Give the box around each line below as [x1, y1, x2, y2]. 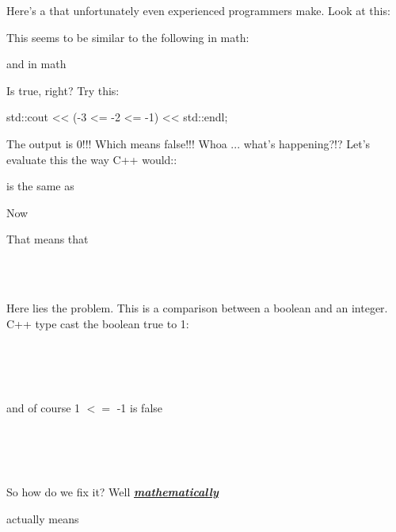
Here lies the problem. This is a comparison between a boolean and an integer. [6, 300, 388, 316]
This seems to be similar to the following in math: [6, 29, 249, 45]
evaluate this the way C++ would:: [6, 151, 177, 167]
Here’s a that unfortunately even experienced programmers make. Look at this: [6, 2, 390, 18]
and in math [6, 55, 67, 72]
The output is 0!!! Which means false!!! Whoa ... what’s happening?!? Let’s [6, 135, 371, 151]
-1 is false [116, 400, 163, 416]
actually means [6, 511, 79, 527]
